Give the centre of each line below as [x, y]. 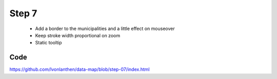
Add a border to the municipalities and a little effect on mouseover [105, 29]
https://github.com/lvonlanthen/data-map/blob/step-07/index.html [80, 69]
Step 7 [23, 13]
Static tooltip [48, 43]
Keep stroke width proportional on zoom [78, 35]
